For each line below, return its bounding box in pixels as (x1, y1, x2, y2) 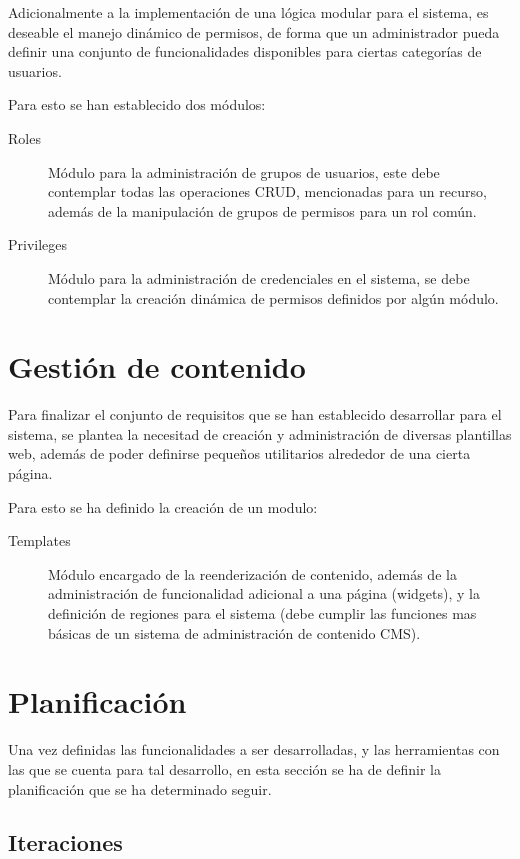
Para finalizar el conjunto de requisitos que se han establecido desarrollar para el (8, 404, 502, 425)
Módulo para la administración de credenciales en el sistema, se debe (48, 267, 470, 288)
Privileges (8, 234, 68, 255)
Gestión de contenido (8, 346, 306, 387)
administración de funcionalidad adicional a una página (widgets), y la (48, 583, 480, 604)
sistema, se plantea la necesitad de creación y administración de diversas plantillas (8, 423, 512, 444)
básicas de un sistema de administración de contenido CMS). (48, 622, 421, 643)
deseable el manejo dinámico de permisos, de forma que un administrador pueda (8, 21, 500, 42)
